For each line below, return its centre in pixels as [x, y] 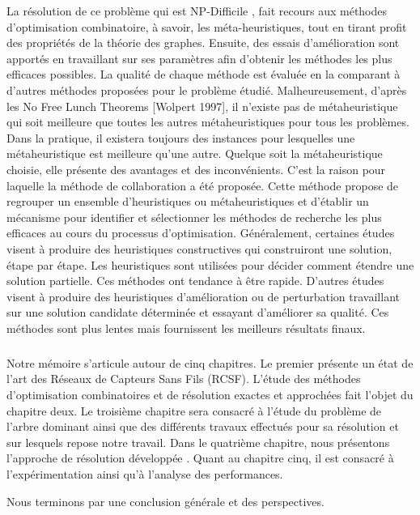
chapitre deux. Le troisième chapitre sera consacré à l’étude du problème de [194, 410]
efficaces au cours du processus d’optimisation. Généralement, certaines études [201, 233]
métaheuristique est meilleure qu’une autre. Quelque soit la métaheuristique [195, 153]
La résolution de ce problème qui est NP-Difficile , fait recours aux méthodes [197, 11]
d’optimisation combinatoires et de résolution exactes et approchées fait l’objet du [210, 395]
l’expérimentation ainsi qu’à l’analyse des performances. [145, 474]
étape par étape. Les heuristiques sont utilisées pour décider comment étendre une [210, 264]
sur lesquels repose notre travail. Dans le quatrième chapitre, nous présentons [198, 442]
